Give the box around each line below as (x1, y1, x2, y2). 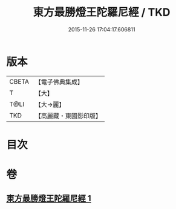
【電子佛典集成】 (34, 78, 83, 86)
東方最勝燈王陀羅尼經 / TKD (33, 5, 171, 19)
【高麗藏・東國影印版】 (34, 111, 102, 120)
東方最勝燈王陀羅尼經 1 (6, 193, 92, 204)
